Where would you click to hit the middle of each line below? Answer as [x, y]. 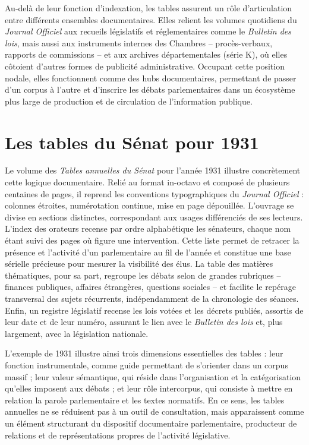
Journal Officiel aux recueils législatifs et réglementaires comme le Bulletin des [148, 31]
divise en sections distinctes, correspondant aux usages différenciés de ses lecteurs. [154, 217]
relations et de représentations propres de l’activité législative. [118, 435]
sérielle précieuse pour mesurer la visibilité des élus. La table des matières [139, 263]
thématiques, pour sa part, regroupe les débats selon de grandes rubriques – [143, 275]
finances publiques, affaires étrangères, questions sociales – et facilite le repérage [150, 287]
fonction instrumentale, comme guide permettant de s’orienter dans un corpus [146, 364]
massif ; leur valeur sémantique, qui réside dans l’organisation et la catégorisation [153, 376]
